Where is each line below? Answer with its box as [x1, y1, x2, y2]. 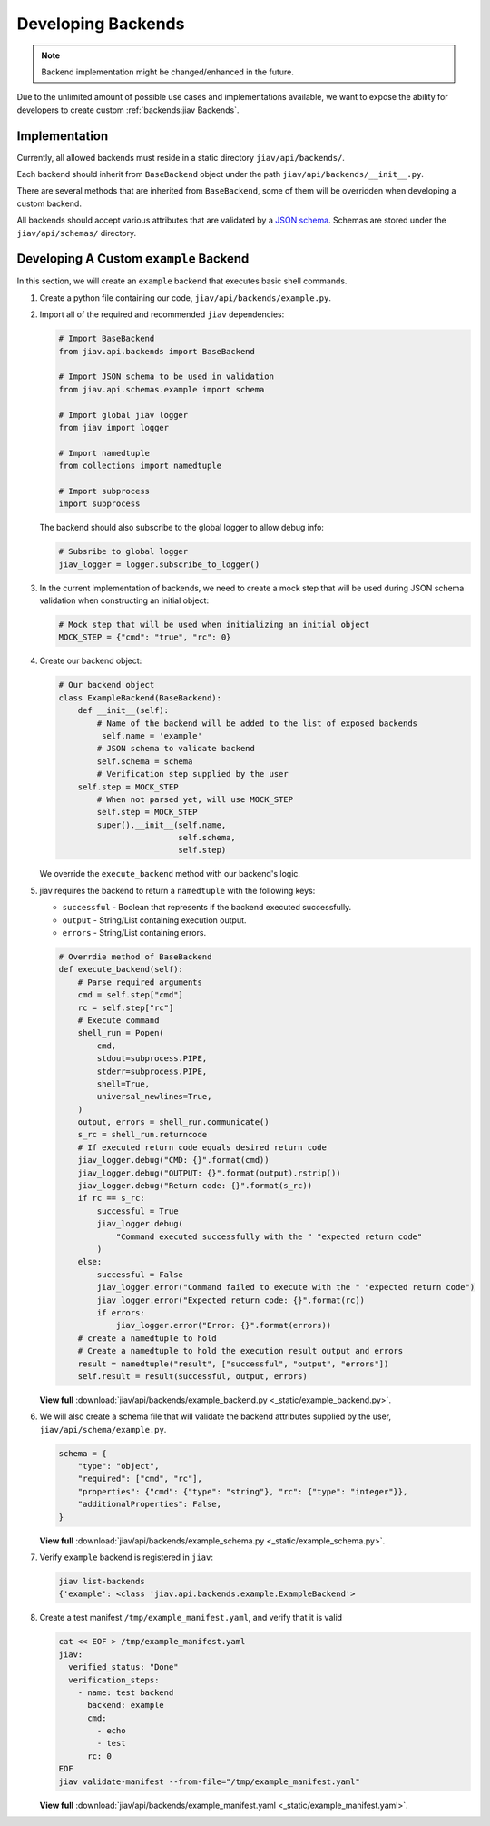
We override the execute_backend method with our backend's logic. [39, 868, 301, 879]
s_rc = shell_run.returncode [77, 1129, 208, 1140]
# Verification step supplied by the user [96, 769, 289, 779]
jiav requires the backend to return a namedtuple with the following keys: [39, 885, 316, 896]
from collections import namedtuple [58, 461, 222, 471]
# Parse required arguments [77, 977, 203, 987]
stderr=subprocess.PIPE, [96, 1066, 208, 1077]
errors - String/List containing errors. [62, 928, 207, 938]
